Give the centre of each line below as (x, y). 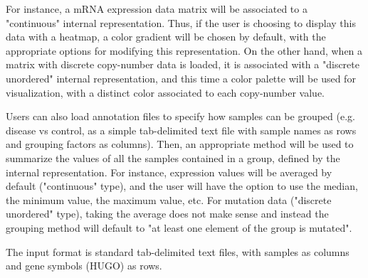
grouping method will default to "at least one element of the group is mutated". (179, 227)
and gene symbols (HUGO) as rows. (84, 266)
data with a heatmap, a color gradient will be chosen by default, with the (166, 37)
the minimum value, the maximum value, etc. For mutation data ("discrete (169, 199)
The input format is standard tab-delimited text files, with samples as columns (178, 251)
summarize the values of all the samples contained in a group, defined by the (173, 157)
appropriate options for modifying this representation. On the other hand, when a (184, 50)
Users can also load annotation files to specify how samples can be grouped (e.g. (180, 116)
